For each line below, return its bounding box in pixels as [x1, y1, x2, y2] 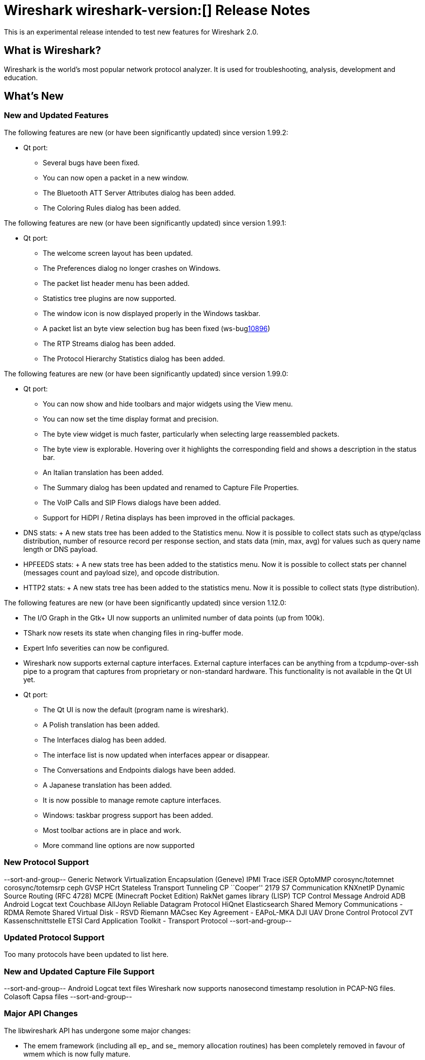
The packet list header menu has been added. [43, 279, 190, 287]
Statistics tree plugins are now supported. [43, 294, 176, 302]
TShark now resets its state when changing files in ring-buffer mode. [23, 628, 243, 637]
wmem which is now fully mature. [23, 1049, 131, 1058]
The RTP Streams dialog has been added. [43, 339, 176, 348]
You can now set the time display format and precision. [43, 414, 219, 423]
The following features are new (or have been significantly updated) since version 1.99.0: [4, 369, 289, 378]
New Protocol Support [4, 857, 89, 867]
